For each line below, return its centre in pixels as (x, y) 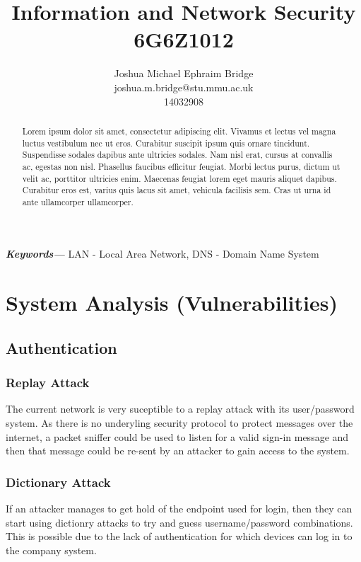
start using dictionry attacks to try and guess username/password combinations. (179, 522)
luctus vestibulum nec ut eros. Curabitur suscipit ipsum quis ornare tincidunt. (166, 143)
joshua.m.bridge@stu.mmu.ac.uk (184, 87)
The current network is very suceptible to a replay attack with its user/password (180, 409)
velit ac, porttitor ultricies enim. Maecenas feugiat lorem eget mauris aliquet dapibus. (179, 178)
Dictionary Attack (58, 482)
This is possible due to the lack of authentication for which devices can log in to (179, 536)
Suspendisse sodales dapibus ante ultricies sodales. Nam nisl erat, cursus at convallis (177, 155)
